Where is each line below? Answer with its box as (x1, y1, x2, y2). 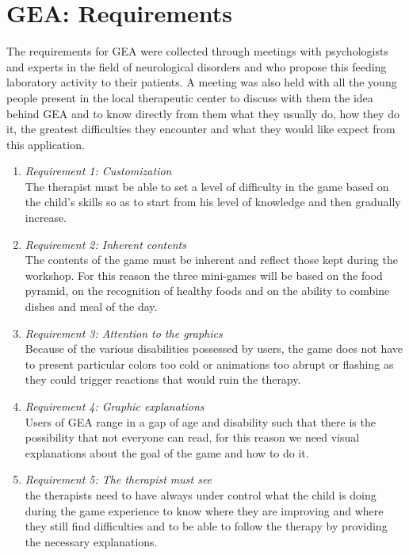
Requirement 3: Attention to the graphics (25, 324, 223, 341)
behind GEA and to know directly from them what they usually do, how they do (6, 105, 399, 121)
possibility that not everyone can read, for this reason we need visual (25, 429, 360, 446)
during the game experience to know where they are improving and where (25, 502, 384, 519)
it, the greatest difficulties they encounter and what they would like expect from (6, 121, 396, 137)
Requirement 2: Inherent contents (25, 235, 186, 252)
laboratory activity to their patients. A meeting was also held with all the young (6, 74, 397, 90)
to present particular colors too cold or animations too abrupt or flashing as (25, 355, 394, 372)
